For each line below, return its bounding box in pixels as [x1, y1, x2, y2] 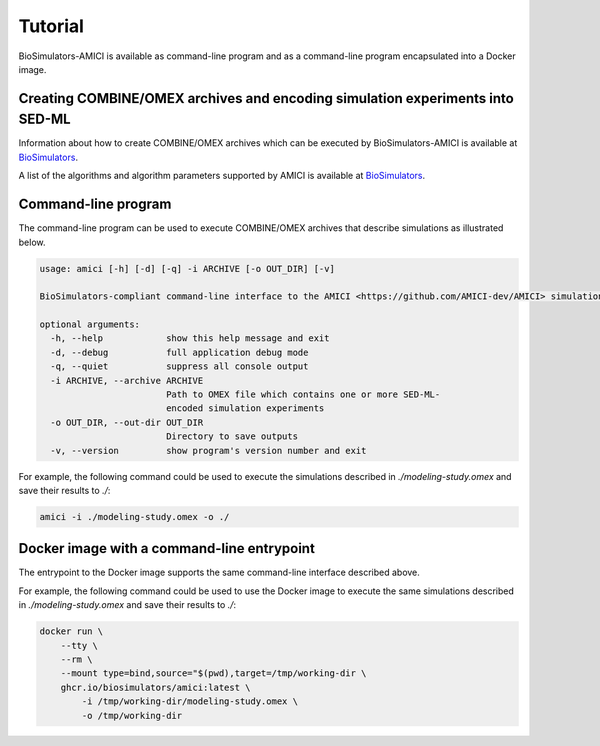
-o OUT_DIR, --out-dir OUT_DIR [50, 416, 204, 428]
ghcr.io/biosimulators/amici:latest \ [60, 681, 251, 693]
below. [18, 236, 46, 248]
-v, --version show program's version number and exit [50, 445, 367, 456]
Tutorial [18, 15, 85, 37]
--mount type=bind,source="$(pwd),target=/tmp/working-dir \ [60, 668, 367, 679]
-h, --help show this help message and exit [50, 333, 330, 344]
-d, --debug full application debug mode [50, 346, 309, 358]
